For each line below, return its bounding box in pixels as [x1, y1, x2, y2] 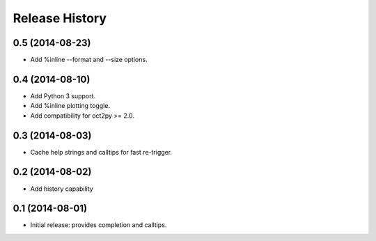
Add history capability [30, 185, 93, 193]
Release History [13, 10, 107, 26]
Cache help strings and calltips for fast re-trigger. [30, 148, 173, 156]
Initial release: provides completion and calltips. [30, 221, 167, 229]
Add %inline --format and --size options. [30, 56, 148, 64]
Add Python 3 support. [30, 91, 96, 100]
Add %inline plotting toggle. [30, 102, 111, 110]
